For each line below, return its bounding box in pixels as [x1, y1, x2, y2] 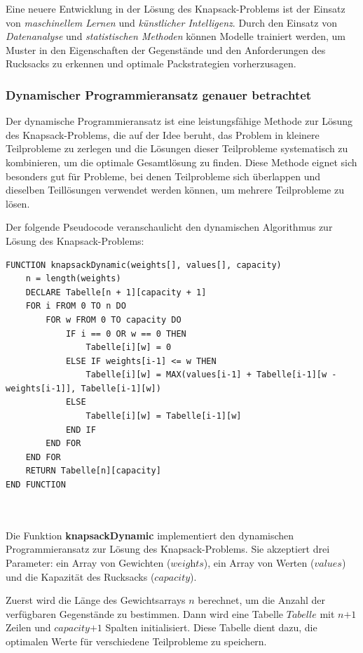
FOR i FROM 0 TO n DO [25, 301, 126, 311]
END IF [65, 424, 96, 435]
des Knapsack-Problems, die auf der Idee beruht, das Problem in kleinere [6, 127, 320, 142]
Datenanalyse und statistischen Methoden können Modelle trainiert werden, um [6, 29, 345, 43]
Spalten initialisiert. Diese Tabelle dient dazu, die [105, 620, 317, 635]
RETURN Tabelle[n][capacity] [25, 466, 161, 476]
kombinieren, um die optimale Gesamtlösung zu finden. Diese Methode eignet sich [6, 154, 357, 169]
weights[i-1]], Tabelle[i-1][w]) [6, 383, 161, 393]
